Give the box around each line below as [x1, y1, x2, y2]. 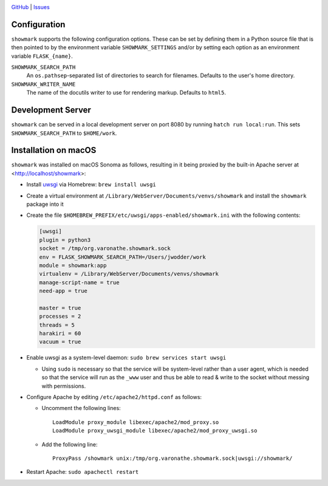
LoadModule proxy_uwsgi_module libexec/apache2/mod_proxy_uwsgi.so [52, 427, 258, 434]
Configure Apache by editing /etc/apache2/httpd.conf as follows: [26, 394, 202, 401]
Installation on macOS [11, 145, 97, 156]
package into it [26, 200, 64, 208]
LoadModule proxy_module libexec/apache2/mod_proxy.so [52, 419, 219, 425]
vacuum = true [39, 338, 81, 346]
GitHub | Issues [11, 4, 50, 10]
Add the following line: [41, 440, 98, 448]
